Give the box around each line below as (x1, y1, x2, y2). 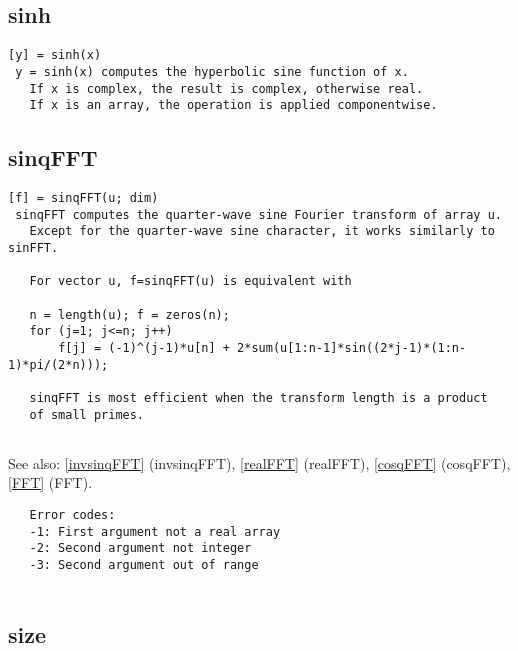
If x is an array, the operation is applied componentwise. (29, 98, 438, 113)
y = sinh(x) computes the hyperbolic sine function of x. (15, 64, 409, 79)
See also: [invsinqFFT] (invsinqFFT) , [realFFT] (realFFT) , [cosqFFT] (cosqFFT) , (8, 452, 511, 473)
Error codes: (29, 508, 116, 523)
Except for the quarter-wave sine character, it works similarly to (29, 224, 495, 239)
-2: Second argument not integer (29, 541, 252, 556)
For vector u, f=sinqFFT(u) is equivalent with (29, 274, 352, 289)
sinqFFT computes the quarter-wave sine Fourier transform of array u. (15, 207, 502, 222)
